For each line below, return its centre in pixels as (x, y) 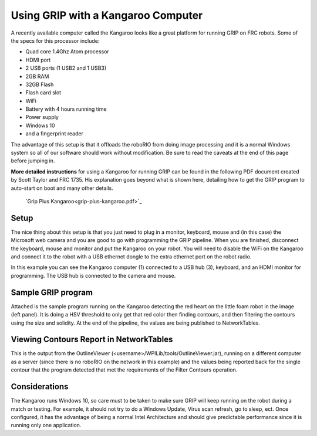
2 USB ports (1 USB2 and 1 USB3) (66, 68)
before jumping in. (33, 161)
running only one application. (46, 425)
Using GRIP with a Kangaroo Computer (107, 15)
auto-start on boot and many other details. (62, 188)
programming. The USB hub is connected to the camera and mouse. (93, 275)
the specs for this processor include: (55, 40)
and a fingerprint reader (54, 134)
